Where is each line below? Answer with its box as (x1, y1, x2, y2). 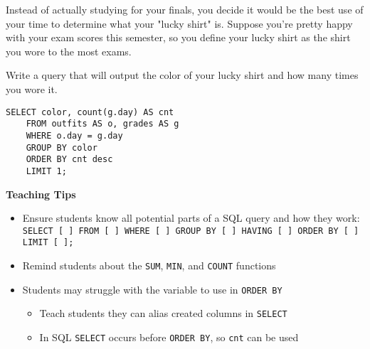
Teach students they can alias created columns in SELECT (39, 306, 287, 321)
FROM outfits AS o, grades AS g (26, 119, 179, 129)
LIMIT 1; (26, 166, 67, 176)
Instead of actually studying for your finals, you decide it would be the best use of (6, 2, 364, 16)
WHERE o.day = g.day (26, 130, 123, 141)
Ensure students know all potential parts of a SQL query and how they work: (22, 210, 360, 225)
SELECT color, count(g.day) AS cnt (6, 107, 174, 117)
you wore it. (6, 81, 58, 96)
